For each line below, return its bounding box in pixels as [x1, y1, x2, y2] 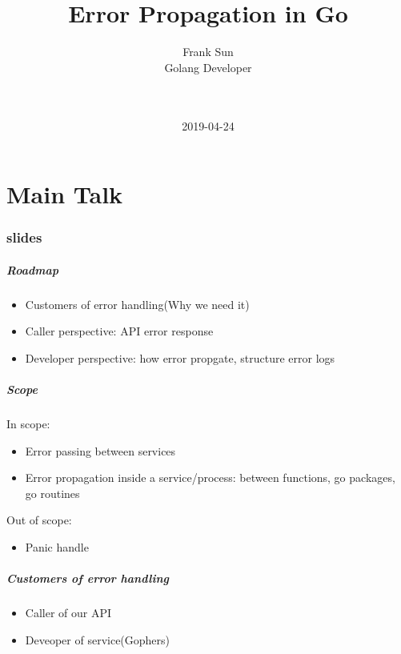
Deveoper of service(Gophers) [25, 631, 170, 648]
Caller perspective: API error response [25, 323, 214, 339]
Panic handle [25, 539, 89, 555]
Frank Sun [182, 43, 234, 60]
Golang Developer [164, 58, 252, 75]
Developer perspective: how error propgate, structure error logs [25, 349, 335, 366]
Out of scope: [6, 512, 72, 528]
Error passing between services [25, 442, 176, 459]
